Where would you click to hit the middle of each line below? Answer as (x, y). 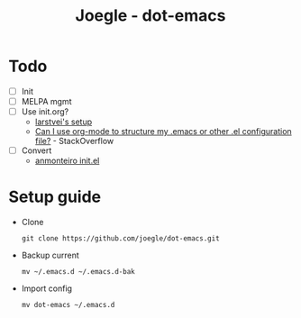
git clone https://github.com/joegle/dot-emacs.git (120, 239)
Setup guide (55, 197)
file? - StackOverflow (74, 141)
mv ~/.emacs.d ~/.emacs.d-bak (78, 272)
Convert (36, 150)
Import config (47, 288)
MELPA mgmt (46, 101)
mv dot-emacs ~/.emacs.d (68, 305)
